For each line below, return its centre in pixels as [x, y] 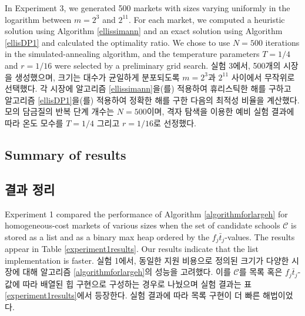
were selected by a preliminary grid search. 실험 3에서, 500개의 [167, 65]
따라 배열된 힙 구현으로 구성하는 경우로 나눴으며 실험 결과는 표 [137, 283]
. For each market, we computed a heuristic [207, 19]
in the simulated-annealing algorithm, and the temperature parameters [132, 54]
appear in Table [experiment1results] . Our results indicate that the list [132, 249]
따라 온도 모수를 [34, 122]
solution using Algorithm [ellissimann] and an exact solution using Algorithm [144, 31]
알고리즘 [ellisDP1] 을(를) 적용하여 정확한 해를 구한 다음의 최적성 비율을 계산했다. [152, 100]
